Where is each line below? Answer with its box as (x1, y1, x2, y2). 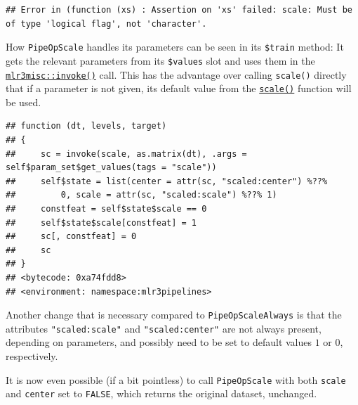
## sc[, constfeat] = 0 (6, 231, 137, 242)
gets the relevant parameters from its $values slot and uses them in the (6, 53, 315, 67)
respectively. (6, 349, 58, 364)
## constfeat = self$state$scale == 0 (6, 203, 207, 214)
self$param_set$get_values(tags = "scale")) (6, 162, 217, 173)
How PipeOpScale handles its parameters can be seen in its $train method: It (6, 39, 344, 54)
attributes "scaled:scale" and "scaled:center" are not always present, (6, 321, 321, 335)
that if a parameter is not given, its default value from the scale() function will (6, 81, 352, 96)
